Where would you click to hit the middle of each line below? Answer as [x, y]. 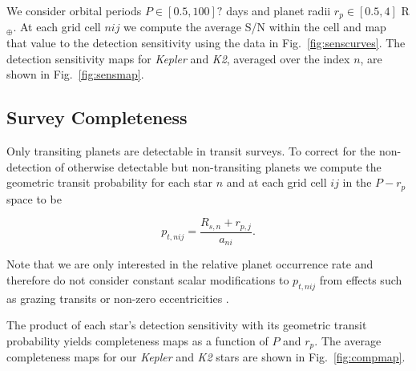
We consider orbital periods [74, 10]
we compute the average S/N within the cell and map [255, 27]
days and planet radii [279, 10]
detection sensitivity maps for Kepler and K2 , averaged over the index [178, 58]
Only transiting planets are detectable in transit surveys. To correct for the [191, 151]
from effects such [361, 279]
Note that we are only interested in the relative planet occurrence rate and [190, 264]
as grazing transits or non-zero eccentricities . [118, 298]
